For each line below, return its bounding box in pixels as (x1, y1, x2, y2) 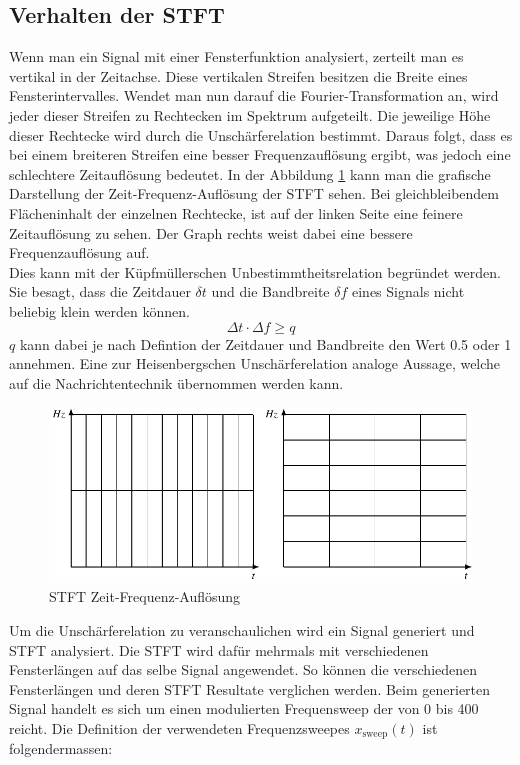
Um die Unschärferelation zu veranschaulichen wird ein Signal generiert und (9, 619, 475, 640)
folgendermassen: (9, 738, 113, 759)
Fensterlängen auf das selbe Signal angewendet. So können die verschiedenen (9, 659, 478, 680)
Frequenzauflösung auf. (9, 242, 150, 263)
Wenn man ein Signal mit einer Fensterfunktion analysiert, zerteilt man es (9, 46, 464, 67)
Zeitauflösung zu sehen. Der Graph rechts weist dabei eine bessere (9, 222, 413, 243)
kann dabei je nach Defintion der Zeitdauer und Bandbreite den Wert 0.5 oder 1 (19, 333, 512, 354)
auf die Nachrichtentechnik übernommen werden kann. (9, 372, 344, 393)
